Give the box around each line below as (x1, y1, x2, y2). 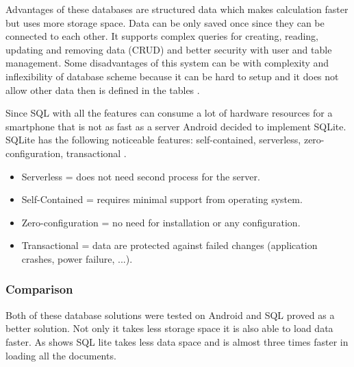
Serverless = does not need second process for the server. (21, 169, 260, 183)
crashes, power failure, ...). (21, 251, 133, 265)
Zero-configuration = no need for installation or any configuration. (21, 215, 301, 229)
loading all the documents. (5, 348, 116, 362)
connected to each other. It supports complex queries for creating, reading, (5, 29, 319, 43)
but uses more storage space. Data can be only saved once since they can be (5, 15, 325, 29)
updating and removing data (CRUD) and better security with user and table (5, 42, 332, 56)
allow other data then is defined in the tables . (5, 82, 200, 97)
